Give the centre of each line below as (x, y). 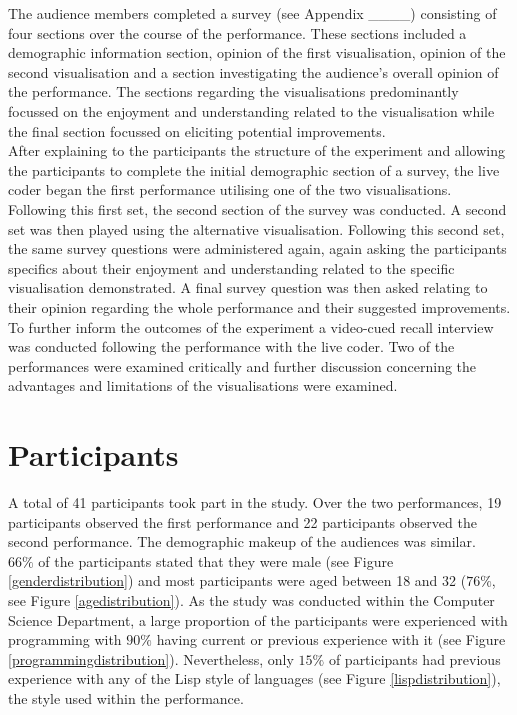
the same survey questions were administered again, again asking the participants (257, 248)
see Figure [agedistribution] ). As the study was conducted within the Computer (251, 599)
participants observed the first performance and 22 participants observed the (242, 521)
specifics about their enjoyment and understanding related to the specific (231, 267)
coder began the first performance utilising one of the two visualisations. (230, 189)
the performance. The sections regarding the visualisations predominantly (233, 91)
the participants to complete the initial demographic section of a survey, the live (254, 169)
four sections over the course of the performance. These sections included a (237, 32)
